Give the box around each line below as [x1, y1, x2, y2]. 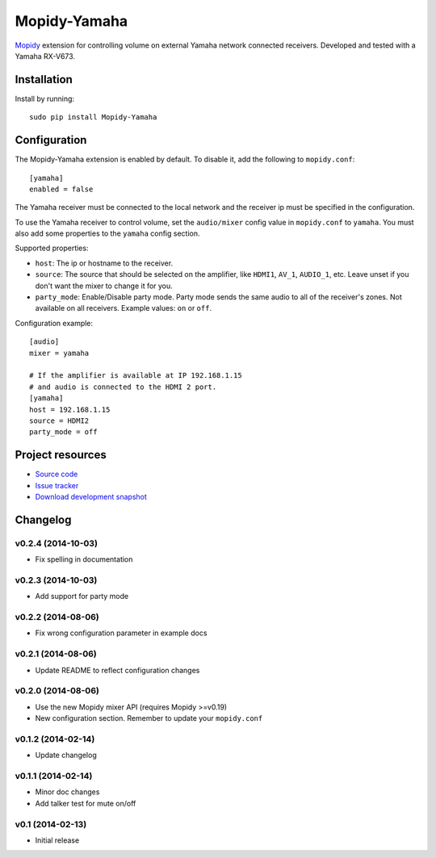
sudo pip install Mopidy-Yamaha [29, 113, 157, 122]
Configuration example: [15, 318, 93, 328]
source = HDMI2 [29, 416, 90, 425]
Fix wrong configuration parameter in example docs [35, 628, 208, 638]
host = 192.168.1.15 [29, 404, 111, 414]
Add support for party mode [35, 592, 129, 601]
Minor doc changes [35, 787, 100, 797]
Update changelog [35, 751, 97, 760]
